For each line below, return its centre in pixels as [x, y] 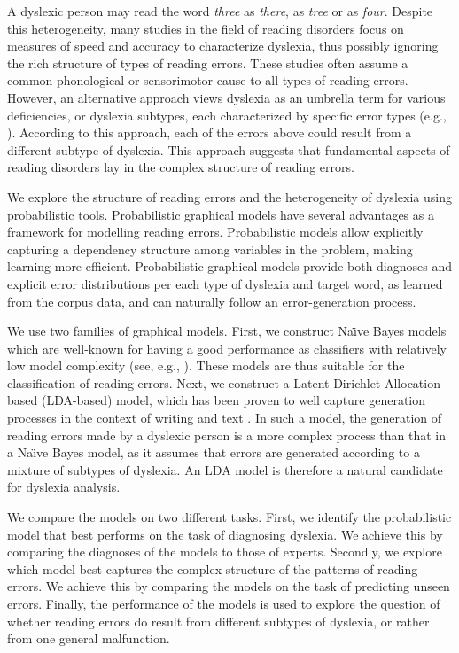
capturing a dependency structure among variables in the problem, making [210, 249]
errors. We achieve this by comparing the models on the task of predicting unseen [229, 586]
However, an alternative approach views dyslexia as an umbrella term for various [226, 97]
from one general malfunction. [89, 638]
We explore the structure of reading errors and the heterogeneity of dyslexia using [229, 196]
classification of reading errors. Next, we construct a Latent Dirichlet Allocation [224, 382]
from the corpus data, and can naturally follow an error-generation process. [212, 301]
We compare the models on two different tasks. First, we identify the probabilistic [229, 517]
